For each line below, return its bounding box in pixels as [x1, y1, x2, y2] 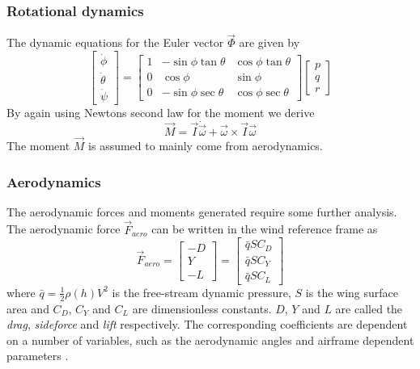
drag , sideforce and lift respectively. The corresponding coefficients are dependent [6, 316, 408, 333]
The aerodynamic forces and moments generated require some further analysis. [6, 203, 397, 220]
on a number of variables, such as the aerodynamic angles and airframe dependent [6, 331, 414, 348]
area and [6, 300, 49, 317]
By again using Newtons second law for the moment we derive [6, 103, 315, 120]
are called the [335, 300, 403, 317]
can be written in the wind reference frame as [151, 220, 378, 237]
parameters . [6, 347, 69, 364]
